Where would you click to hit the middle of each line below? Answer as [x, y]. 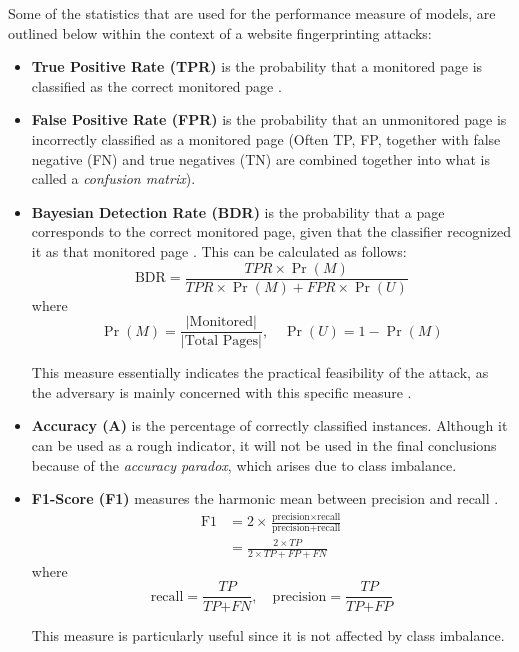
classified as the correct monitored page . [156, 85]
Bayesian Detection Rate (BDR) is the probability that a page [238, 211]
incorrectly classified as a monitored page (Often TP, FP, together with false [266, 138]
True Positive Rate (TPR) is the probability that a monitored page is [257, 66]
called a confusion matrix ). [113, 178]
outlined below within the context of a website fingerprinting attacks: [220, 32]
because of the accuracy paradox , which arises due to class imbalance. [244, 464]
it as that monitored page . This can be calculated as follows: [219, 250]
